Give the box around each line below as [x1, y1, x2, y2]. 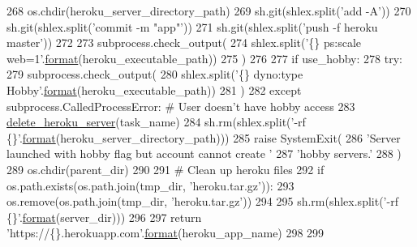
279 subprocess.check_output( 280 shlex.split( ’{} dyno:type [6, 66, 303, 83]
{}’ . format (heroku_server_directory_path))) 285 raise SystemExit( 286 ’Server [6, 129, 401, 146]
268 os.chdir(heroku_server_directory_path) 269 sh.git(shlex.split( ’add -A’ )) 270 [6, 2, 411, 19]
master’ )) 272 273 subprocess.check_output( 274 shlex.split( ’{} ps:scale [6, 34, 362, 51]
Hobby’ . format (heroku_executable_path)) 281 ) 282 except [6, 81, 302, 98]
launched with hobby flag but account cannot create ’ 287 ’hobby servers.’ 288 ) [6, 145, 402, 162]
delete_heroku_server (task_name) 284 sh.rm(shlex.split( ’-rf [6, 113, 306, 130]
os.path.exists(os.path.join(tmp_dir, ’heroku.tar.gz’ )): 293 [6, 177, 294, 194]
